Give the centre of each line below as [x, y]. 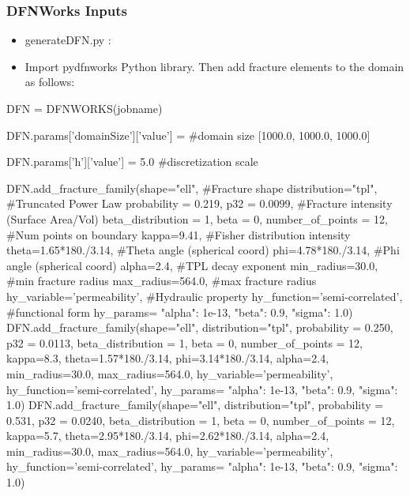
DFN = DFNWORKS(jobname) [85, 108]
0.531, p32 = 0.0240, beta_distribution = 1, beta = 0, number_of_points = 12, [201, 420]
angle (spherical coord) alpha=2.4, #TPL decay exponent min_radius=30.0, [192, 265]
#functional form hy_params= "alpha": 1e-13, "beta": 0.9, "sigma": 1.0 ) [180, 312]
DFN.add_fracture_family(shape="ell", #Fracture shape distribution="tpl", [192, 188]
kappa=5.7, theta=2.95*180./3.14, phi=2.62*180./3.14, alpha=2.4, [168, 436]
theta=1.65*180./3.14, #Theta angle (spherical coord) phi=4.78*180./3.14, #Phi [203, 250]
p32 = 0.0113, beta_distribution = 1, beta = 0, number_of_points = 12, [185, 342]
